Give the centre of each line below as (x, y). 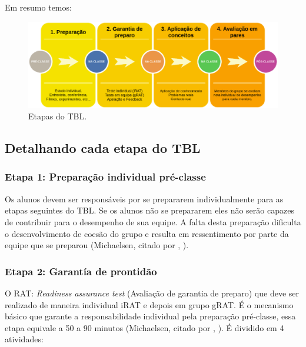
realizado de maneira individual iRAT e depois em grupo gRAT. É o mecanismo (149, 304)
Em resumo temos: (38, 7)
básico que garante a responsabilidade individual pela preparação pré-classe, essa (150, 316)
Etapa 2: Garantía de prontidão (81, 271)
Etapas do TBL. (58, 116)
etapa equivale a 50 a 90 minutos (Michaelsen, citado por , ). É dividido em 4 (144, 327)
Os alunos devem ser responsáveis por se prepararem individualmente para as (144, 198)
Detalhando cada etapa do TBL (103, 148)
